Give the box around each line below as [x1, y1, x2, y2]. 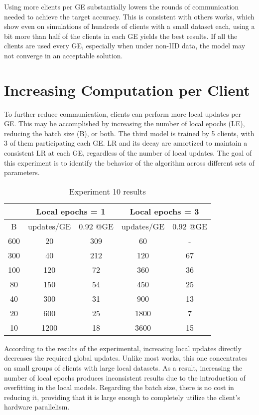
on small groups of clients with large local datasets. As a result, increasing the [4, 363, 243, 373]
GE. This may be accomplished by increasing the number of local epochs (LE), [4, 118, 245, 129]
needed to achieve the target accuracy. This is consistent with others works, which [4, 11, 255, 21]
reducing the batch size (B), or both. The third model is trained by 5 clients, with [4, 128, 255, 138]
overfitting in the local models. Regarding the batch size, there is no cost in [4, 382, 234, 393]
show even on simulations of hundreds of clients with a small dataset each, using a [4, 21, 255, 31]
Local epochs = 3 [129, 205, 199, 217]
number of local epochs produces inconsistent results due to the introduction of [4, 372, 246, 383]
